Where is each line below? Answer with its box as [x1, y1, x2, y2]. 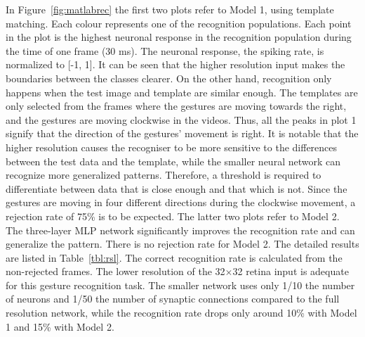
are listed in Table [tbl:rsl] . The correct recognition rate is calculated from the [6, 250, 343, 265]
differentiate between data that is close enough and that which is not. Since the [6, 181, 347, 196]
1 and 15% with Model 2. [6, 319, 114, 333]
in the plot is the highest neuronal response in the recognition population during [6, 30, 352, 44]
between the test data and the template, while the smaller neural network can [6, 153, 341, 168]
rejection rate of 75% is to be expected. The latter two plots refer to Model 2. [6, 208, 340, 223]
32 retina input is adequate [232, 264, 349, 279]
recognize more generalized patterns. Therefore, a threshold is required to [6, 167, 321, 182]
